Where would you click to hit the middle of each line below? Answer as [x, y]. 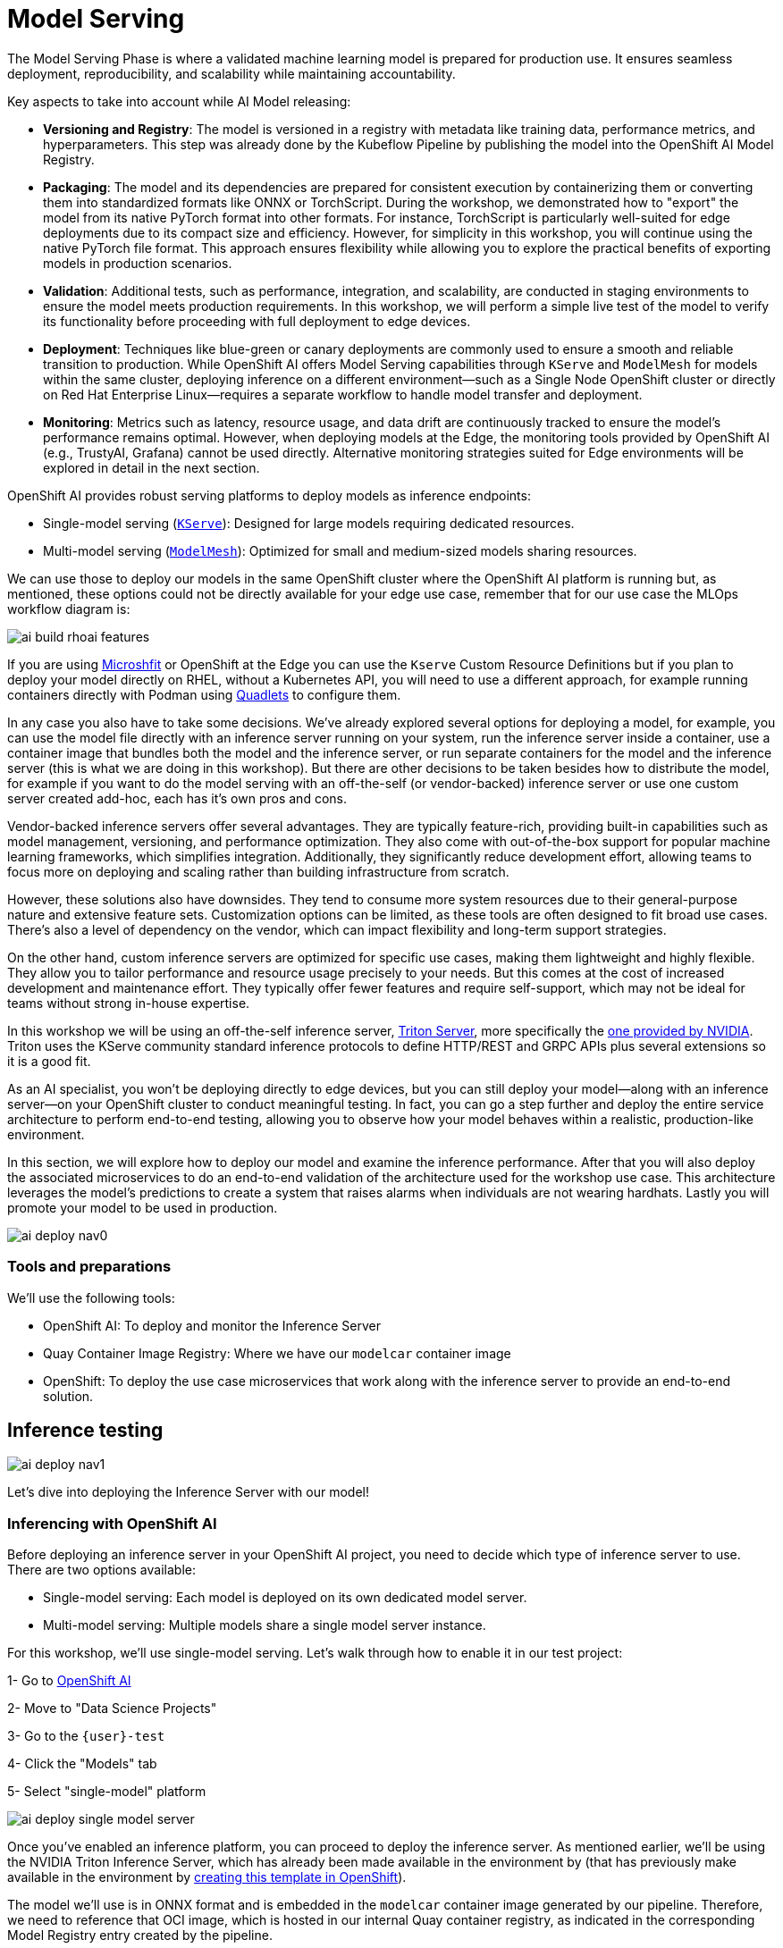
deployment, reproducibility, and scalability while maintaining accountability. [232, 73]
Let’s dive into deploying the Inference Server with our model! [188, 1492]
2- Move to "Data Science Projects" [112, 1709]
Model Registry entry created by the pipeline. [140, 1935]
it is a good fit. [49, 1061]
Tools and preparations [89, 1267]
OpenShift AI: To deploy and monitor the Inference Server [212, 1325]
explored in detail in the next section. [152, 467]
